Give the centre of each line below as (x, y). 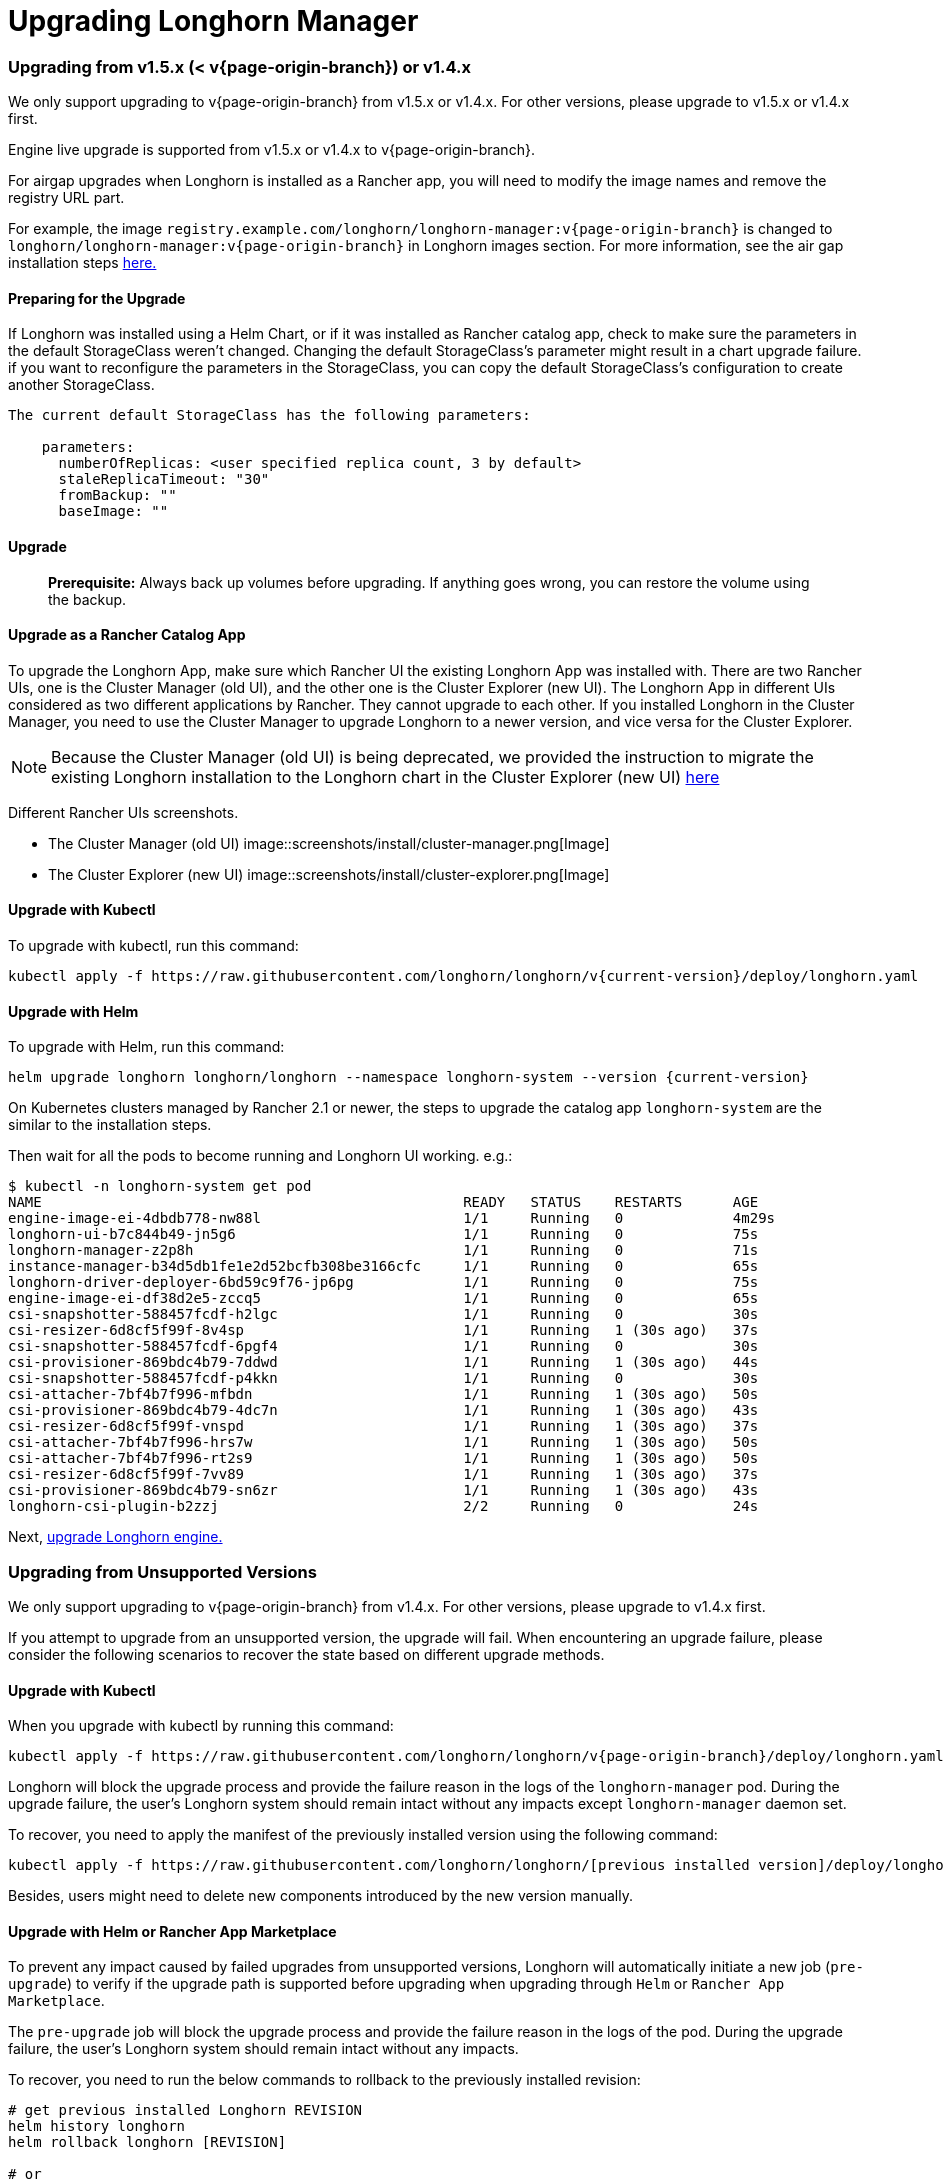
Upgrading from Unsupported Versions (162, 1571)
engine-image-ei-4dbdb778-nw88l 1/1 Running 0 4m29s (392, 1218)
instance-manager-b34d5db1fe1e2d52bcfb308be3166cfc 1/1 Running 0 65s (383, 1266)
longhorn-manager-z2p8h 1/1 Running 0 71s (383, 1250)
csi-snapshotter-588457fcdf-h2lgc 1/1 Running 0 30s (383, 1314)
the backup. (87, 599)
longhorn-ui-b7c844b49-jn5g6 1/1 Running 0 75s (383, 1234)
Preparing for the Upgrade (97, 298)
